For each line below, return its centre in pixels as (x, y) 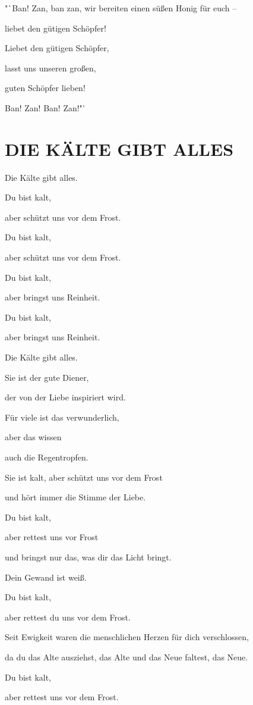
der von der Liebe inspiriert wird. (65, 397)
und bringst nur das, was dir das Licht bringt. (88, 557)
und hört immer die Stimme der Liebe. (75, 497)
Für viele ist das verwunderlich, (62, 417)
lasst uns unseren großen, (50, 68)
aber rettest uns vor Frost (52, 537)
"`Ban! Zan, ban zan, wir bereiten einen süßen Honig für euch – (121, 8)
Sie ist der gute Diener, (47, 377)
